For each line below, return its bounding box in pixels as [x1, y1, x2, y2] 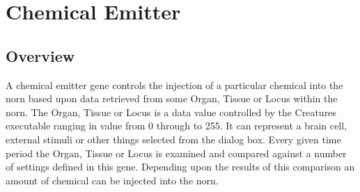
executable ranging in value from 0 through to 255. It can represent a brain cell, [6, 118, 347, 133]
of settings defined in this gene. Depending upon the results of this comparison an [6, 159, 355, 174]
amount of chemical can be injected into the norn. [6, 173, 219, 187]
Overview [6, 45, 75, 66]
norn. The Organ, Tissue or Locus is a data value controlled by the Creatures [6, 104, 336, 119]
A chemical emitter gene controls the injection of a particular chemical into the [6, 77, 343, 92]
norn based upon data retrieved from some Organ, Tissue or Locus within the [6, 91, 338, 106]
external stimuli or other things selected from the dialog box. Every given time [6, 131, 341, 146]
